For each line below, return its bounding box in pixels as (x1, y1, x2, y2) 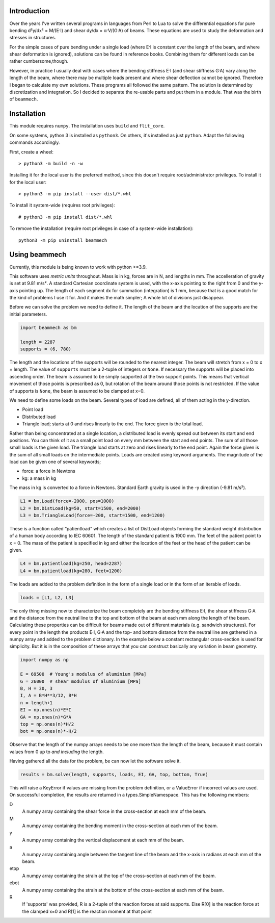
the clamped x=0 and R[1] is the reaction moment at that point (22, 908, 152, 914)
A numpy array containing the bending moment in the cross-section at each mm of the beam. (22, 823, 218, 829)
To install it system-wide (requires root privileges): (9, 202, 115, 209)
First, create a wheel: (9, 148, 53, 155)
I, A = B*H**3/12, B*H (20, 693, 77, 699)
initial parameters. (9, 311, 47, 317)
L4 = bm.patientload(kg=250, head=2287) (20, 561, 122, 567)
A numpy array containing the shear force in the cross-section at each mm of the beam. (22, 808, 206, 814)
